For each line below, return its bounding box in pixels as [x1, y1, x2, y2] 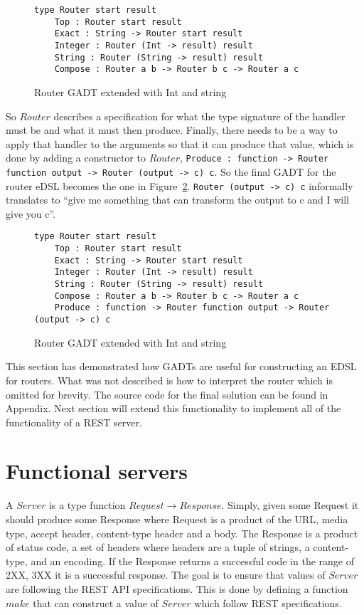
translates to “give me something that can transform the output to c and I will [6, 192, 350, 207]
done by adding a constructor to [6, 150, 146, 165]
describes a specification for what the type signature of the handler [53, 108, 346, 123]
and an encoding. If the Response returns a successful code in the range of [31, 553, 354, 568]
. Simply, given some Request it [221, 498, 359, 512]
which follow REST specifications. [194, 595, 342, 610]
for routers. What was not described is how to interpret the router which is [6, 372, 333, 387]
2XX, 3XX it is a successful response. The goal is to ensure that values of [6, 567, 326, 582]
